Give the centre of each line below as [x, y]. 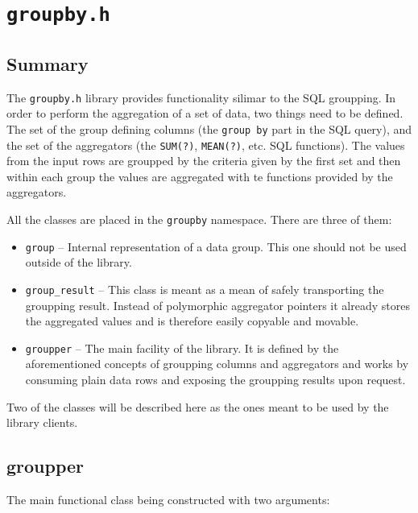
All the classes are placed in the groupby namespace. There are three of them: [199, 219]
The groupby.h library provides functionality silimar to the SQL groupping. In [201, 97]
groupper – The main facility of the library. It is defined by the [182, 348]
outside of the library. [79, 262]
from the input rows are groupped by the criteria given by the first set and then [204, 161]
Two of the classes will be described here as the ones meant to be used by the [198, 406]
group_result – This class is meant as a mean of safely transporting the [205, 289]
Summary [48, 63]
